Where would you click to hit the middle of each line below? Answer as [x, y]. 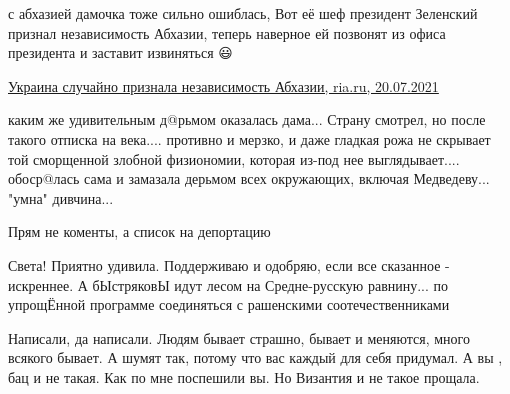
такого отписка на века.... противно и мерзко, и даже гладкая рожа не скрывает [249, 138]
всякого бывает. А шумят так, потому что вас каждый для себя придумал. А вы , [255, 357]
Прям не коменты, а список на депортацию [139, 231]
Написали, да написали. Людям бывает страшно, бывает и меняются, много [239, 337]
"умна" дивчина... [61, 197]
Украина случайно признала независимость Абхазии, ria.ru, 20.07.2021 [223, 85]
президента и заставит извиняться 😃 [120, 52]
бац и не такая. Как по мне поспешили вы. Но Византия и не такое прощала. [244, 376]
